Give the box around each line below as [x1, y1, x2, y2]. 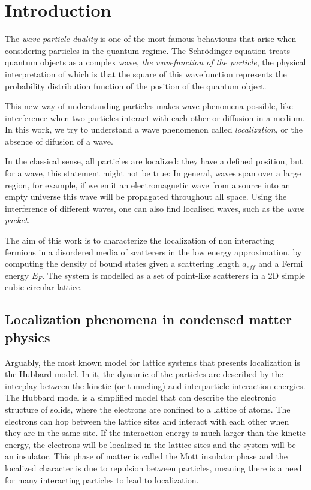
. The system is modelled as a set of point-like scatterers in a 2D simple [42, 269, 305, 281]
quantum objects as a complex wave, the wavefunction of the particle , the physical [5, 56, 306, 68]
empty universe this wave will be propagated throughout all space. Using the [5, 190, 287, 203]
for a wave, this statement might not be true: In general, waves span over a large [5, 167, 301, 179]
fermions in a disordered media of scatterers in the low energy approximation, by [5, 245, 302, 258]
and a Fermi [258, 257, 303, 270]
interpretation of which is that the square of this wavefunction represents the [5, 67, 287, 80]
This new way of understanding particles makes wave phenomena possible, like [5, 100, 293, 112]
